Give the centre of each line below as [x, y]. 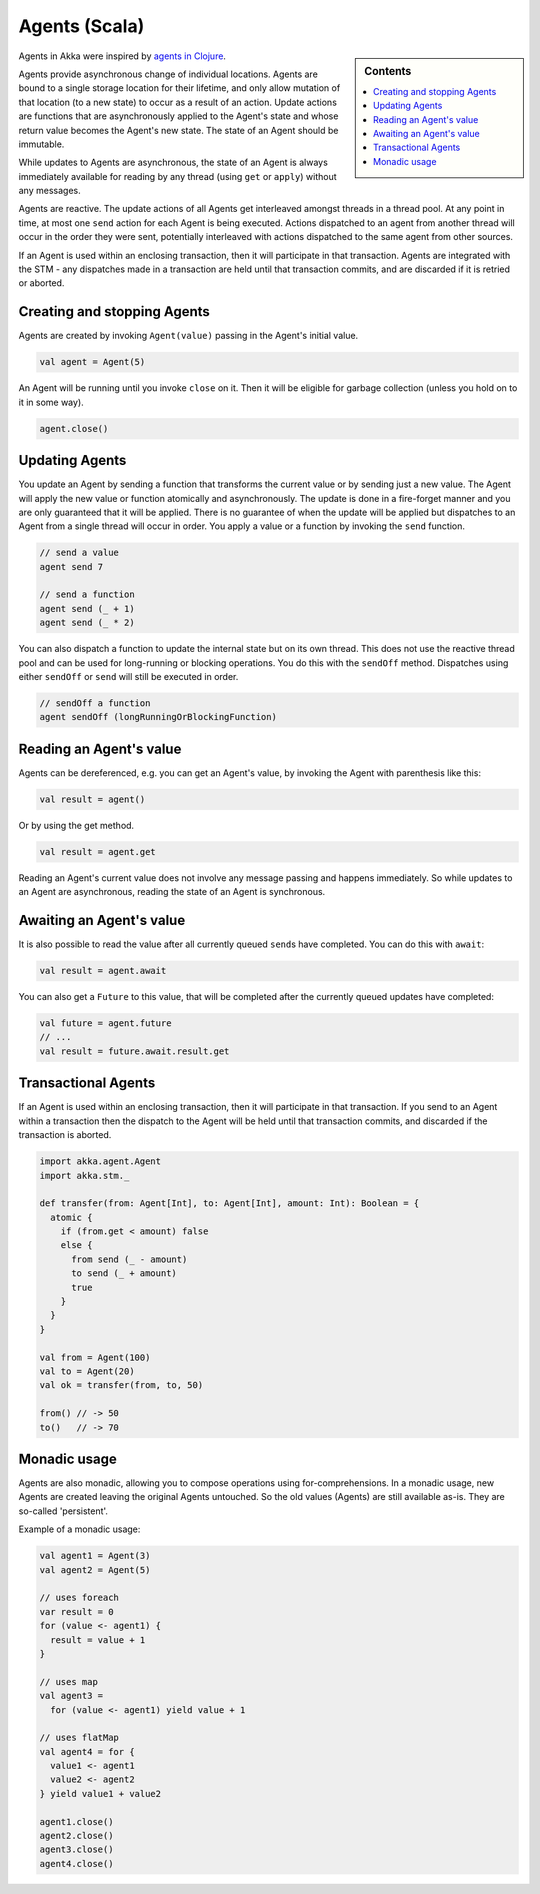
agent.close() [74, 428]
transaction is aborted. [65, 1135]
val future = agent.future [105, 1023]
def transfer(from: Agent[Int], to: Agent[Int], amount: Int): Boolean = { [229, 1203]
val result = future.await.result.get [134, 1051]
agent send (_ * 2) [87, 623]
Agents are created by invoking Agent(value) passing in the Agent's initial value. [188, 336]
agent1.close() [76, 1821]
